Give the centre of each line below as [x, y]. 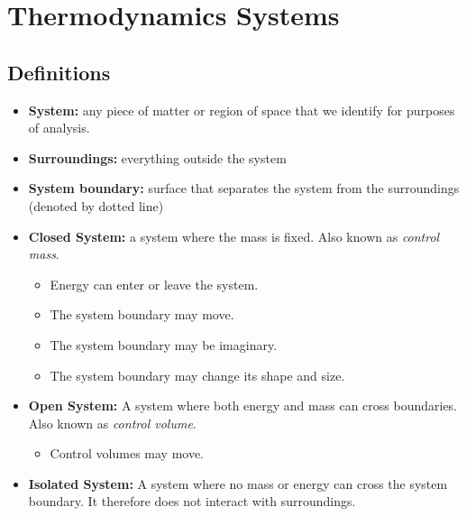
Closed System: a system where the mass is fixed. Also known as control [234, 236]
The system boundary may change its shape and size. [197, 375]
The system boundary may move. [142, 314]
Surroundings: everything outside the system [157, 157]
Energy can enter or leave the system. [154, 284]
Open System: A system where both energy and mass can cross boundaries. [243, 405]
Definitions [59, 72]
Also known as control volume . [112, 423]
